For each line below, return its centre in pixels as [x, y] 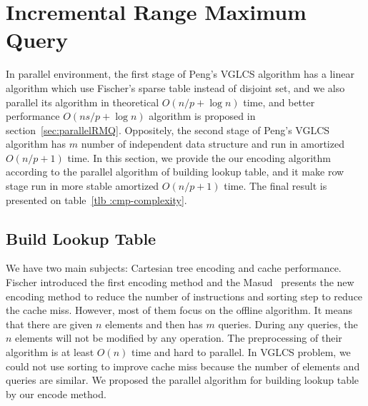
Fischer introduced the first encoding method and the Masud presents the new [180, 282]
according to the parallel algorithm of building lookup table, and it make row [175, 172]
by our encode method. [56, 394]
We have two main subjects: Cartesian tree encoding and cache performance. [174, 268]
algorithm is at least [50, 352]
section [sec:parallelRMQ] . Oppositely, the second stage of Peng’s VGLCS [168, 130]
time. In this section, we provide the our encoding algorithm [199, 157]
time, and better [279, 102]
